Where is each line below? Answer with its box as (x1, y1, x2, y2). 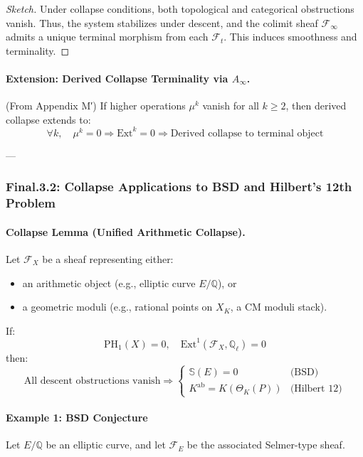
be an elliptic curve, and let (46, 437, 166, 452)
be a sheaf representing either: (42, 252, 174, 267)
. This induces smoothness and (223, 29, 357, 44)
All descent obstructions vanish (23, 375, 161, 386)
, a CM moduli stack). (230, 299, 327, 314)
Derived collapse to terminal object (170, 128, 324, 139)
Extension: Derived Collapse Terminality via (6, 70, 228, 85)
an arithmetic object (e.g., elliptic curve (22, 275, 196, 290)
